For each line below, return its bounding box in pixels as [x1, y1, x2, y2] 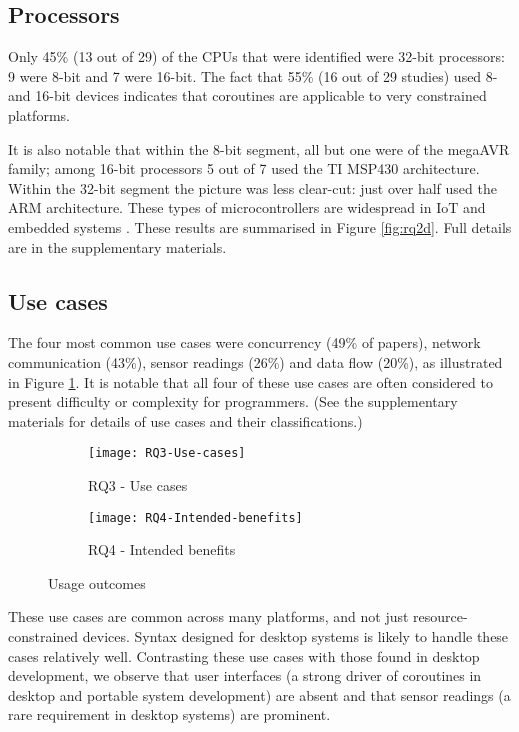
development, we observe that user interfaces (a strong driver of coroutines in [8, 665, 482, 686]
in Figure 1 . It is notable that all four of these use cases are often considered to [8, 371, 493, 392]
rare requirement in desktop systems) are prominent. [8, 704, 331, 725]
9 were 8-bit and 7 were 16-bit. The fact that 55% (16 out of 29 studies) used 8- [8, 65, 498, 86]
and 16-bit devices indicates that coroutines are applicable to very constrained [8, 85, 487, 106]
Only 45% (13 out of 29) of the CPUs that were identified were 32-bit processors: [8, 46, 505, 67]
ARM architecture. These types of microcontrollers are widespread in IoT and [8, 197, 486, 218]
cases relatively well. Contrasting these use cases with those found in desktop [8, 645, 480, 666]
